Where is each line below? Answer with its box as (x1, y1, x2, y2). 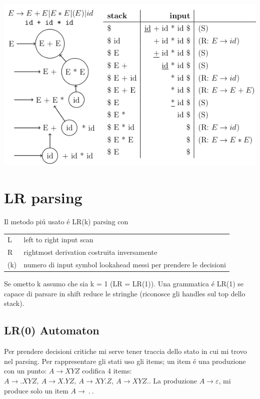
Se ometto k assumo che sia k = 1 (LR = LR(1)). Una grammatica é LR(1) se (4, 278, 243, 289)
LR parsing (4, 187, 82, 208)
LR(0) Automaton (4, 322, 99, 338)
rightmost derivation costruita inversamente (23, 247, 157, 257)
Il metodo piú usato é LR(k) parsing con (4, 216, 128, 227)
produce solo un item (4, 385, 68, 395)
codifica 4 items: (82, 365, 132, 376)
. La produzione (148, 375, 197, 385)
